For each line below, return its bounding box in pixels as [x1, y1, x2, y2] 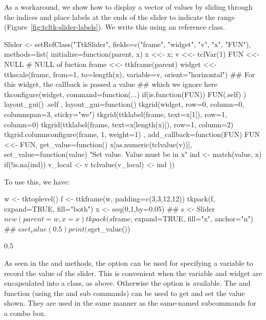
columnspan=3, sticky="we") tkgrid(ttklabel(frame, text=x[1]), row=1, [4, 108, 227, 119]
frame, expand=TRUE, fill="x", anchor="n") [113, 213, 254, 224]
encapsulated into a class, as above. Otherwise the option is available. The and [4, 278, 251, 288]
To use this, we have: [4, 176, 70, 187]
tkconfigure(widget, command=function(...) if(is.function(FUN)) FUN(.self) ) [4, 88, 247, 99]
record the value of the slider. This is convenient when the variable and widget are [4, 267, 262, 278]
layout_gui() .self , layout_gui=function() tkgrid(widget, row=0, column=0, [4, 99, 245, 109]
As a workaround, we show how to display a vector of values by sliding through [4, 2, 253, 12]
